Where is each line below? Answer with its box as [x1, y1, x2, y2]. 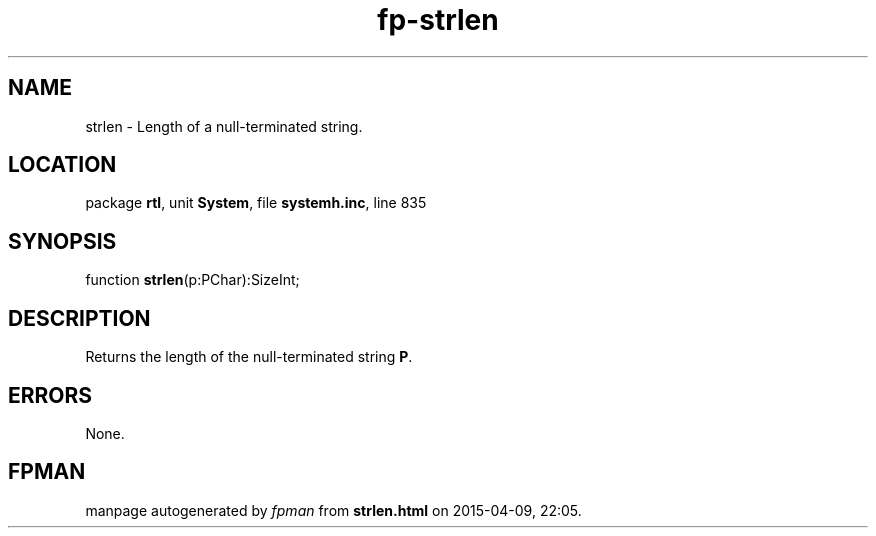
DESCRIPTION [8, 305, 151, 331]
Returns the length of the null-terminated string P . [85, 348, 413, 366]
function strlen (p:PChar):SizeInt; [85, 271, 300, 289]
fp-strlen [377, 3, 499, 37]
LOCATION [8, 152, 117, 178]
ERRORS [8, 382, 93, 408]
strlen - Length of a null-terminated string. [85, 117, 363, 135]
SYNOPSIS [8, 228, 117, 254]
